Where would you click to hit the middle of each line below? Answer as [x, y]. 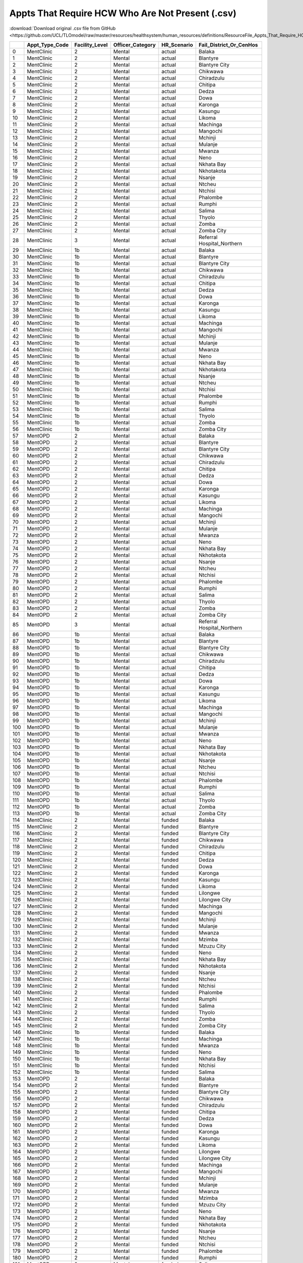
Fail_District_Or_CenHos [228, 45]
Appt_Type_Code [48, 45]
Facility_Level [91, 45]
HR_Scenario [177, 45]
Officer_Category [135, 45]
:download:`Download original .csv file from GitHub [63, 28]
